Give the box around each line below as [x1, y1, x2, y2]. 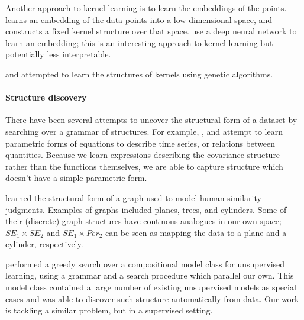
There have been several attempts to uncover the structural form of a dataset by [5, 114, 297, 126]
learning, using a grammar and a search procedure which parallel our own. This [5, 269, 294, 282]
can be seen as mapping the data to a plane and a [105, 226, 287, 238]
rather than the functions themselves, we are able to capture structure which [5, 160, 283, 172]
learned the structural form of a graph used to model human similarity [5, 191, 261, 203]
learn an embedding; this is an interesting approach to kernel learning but [5, 36, 273, 49]
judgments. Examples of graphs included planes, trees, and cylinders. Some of [5, 203, 287, 215]
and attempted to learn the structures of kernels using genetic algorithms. [5, 67, 273, 80]
